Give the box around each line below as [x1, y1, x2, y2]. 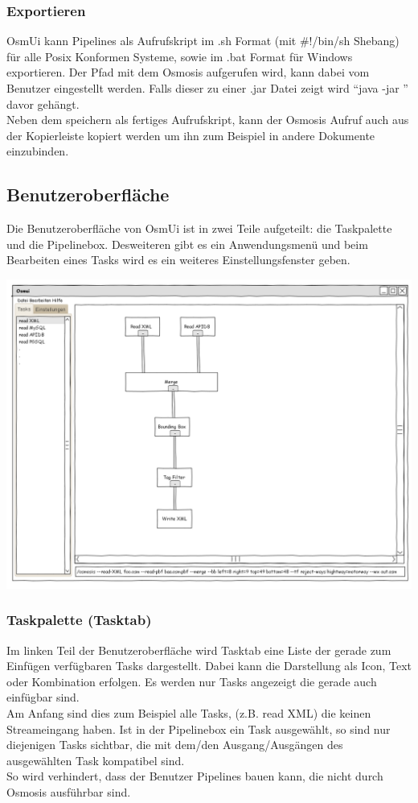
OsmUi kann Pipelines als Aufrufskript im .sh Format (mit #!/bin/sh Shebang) [6, 32, 400, 49]
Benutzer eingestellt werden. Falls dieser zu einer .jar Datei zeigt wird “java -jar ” [6, 80, 408, 96]
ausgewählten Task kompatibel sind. [6, 751, 185, 768]
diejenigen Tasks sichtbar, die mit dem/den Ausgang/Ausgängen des [6, 736, 343, 753]
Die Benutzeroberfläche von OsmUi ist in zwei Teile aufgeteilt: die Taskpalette [6, 220, 392, 237]
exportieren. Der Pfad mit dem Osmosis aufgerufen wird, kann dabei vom [6, 64, 370, 81]
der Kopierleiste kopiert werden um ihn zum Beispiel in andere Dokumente [6, 126, 375, 143]
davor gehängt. [6, 95, 80, 112]
